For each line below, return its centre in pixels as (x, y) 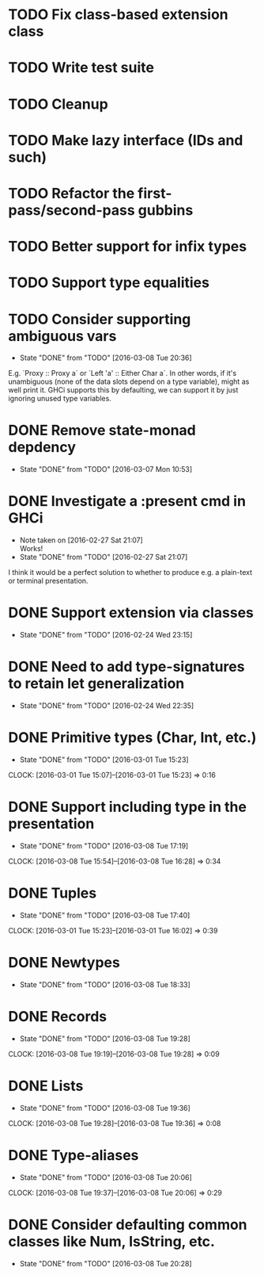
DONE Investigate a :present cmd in (127, 502)
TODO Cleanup (58, 104)
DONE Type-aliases (74, 1155)
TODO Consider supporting (100, 319)
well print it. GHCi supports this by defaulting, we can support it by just (123, 390)
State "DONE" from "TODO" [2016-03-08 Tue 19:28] (105, 1038)
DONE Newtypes (64, 963)
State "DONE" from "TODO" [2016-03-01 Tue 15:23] (104, 760)
